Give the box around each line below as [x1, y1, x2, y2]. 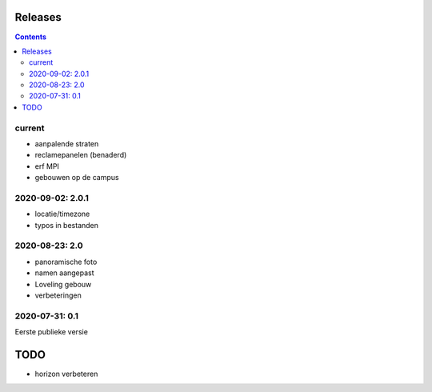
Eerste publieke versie [14, 327, 88, 337]
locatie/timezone [34, 209, 90, 219]
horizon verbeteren [34, 369, 98, 379]
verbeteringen [34, 290, 82, 300]
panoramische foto [34, 257, 98, 266]
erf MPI [34, 161, 60, 171]
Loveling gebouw [34, 279, 92, 289]
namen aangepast [34, 268, 95, 278]
